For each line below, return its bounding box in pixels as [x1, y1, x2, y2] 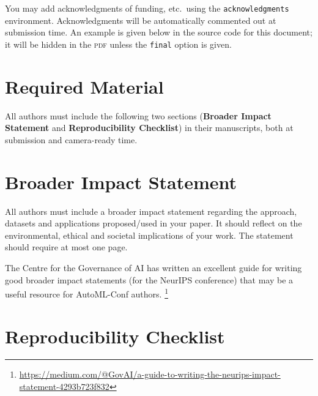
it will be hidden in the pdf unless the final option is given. [5, 37, 232, 50]
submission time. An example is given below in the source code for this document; [5, 26, 312, 39]
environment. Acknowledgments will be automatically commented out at [5, 13, 276, 26]
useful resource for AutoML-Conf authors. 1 [5, 286, 168, 300]
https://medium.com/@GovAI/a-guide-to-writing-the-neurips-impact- [19, 368, 281, 381]
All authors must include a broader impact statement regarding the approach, [5, 204, 297, 217]
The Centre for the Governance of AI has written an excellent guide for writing [5, 261, 302, 274]
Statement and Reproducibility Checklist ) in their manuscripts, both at [5, 121, 294, 134]
